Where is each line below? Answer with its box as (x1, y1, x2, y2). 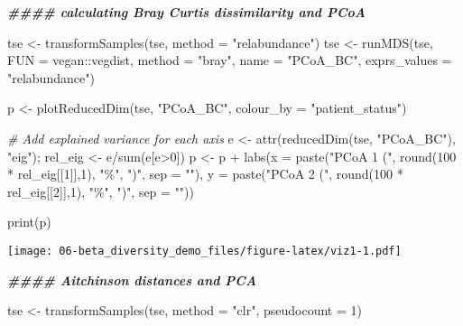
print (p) (7, 212, 51, 231)
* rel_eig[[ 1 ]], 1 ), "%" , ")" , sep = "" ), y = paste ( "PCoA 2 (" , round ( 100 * (7, 164, 403, 183)
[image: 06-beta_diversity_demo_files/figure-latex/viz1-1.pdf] (7, 244, 402, 257)
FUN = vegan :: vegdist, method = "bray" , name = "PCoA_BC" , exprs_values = (7, 51, 452, 70)
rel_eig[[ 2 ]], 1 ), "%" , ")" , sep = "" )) (7, 182, 195, 200)
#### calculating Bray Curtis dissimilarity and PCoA (7, 3, 366, 21)
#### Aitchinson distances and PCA (7, 270, 257, 289)
